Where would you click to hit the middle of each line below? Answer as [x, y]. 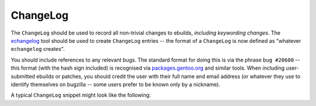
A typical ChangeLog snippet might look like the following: [81, 95]
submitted [23, 76]
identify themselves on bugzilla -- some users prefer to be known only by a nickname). [116, 84]
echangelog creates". [38, 49]
